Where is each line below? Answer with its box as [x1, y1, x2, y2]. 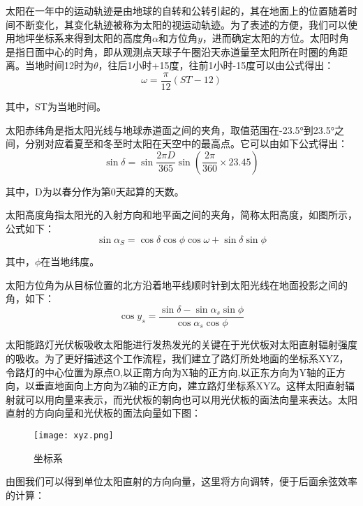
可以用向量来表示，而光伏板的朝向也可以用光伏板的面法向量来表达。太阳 [24, 392, 357, 406]
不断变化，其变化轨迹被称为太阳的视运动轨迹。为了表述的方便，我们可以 [15, 17, 348, 31]
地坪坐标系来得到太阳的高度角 [15, 31, 152, 45]
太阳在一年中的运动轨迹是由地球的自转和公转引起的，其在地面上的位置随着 [6, 3, 348, 17]
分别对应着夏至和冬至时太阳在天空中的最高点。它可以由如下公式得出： [24, 136, 348, 151]
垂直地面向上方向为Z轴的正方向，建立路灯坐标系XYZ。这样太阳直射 [34, 378, 346, 393]
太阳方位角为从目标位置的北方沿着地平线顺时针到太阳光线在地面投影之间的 [6, 277, 348, 292]
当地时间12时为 [24, 58, 94, 73]
